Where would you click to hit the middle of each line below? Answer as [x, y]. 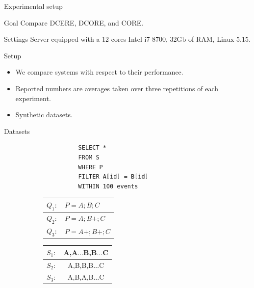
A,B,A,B [80, 277]
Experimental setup [33, 6]
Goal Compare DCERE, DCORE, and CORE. [74, 22]
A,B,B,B [81, 265]
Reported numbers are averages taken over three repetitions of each [117, 88]
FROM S [89, 157]
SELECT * [92, 148]
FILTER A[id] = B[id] [113, 177]
